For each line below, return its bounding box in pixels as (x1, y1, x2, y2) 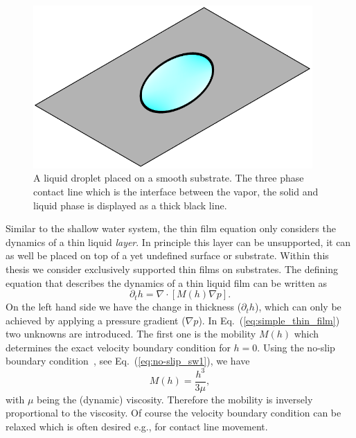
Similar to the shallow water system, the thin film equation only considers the (6, 221, 336, 236)
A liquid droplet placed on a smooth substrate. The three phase (33, 170, 304, 185)
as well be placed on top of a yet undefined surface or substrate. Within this (6, 248, 329, 263)
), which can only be (254, 299, 341, 314)
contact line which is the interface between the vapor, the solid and (33, 184, 319, 198)
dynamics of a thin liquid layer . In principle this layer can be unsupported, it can (6, 234, 351, 249)
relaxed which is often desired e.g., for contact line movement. (6, 419, 268, 433)
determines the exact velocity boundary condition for (6, 340, 231, 354)
